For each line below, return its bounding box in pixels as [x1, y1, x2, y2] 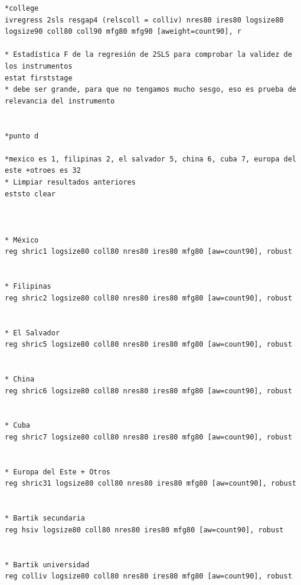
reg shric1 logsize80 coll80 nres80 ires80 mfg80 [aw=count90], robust [5, 247, 292, 256]
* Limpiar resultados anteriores [5, 177, 136, 186]
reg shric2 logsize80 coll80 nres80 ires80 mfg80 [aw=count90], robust [5, 293, 292, 302]
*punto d [5, 131, 39, 140]
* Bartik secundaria [5, 514, 86, 523]
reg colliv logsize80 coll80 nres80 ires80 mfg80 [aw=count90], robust [5, 572, 292, 581]
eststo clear [5, 189, 55, 198]
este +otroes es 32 [5, 166, 81, 175]
